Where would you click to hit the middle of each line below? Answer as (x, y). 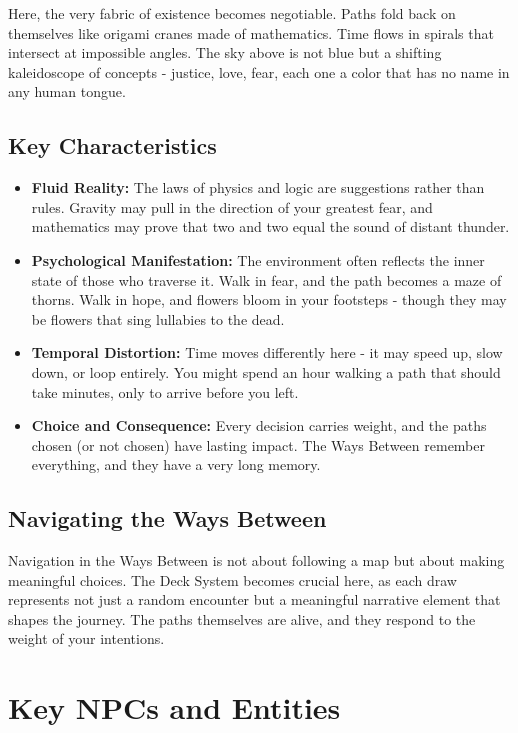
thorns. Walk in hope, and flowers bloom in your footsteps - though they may (269, 299)
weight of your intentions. (86, 638)
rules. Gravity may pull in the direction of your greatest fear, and (232, 206)
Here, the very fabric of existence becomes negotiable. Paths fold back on (232, 13)
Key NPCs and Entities (174, 707)
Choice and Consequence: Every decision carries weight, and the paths (259, 425)
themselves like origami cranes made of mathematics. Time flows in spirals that (251, 32)
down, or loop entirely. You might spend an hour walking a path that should (266, 371)
